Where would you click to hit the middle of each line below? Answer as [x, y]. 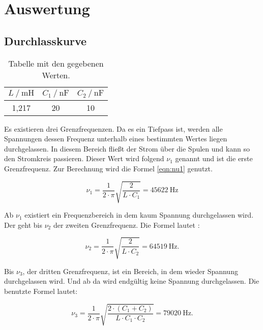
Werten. [56, 75]
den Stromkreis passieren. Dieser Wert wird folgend [84, 158]
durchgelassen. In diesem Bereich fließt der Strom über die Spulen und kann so [127, 148]
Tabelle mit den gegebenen [56, 63]
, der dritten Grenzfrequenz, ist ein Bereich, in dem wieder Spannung [130, 271]
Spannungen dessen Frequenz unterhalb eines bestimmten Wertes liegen [116, 139]
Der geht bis [23, 224]
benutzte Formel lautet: [41, 291]
